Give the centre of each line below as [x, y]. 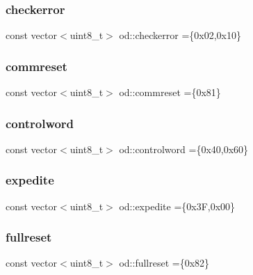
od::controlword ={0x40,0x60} [184, 149]
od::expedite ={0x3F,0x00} [177, 206]
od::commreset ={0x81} [170, 92]
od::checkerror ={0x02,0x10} [180, 35]
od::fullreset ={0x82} [164, 263]
